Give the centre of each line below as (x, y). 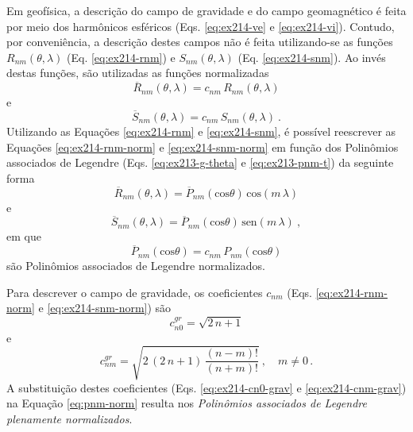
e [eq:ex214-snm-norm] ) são (105, 308)
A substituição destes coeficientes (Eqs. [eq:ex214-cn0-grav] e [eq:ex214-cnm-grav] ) (206, 387)
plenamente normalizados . (69, 418)
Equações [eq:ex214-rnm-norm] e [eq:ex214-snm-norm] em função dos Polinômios (203, 147)
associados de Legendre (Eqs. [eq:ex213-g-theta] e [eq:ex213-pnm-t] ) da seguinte (200, 162)
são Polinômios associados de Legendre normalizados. (136, 266)
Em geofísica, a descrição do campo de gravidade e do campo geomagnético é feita (206, 10)
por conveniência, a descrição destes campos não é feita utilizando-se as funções (200, 42)
